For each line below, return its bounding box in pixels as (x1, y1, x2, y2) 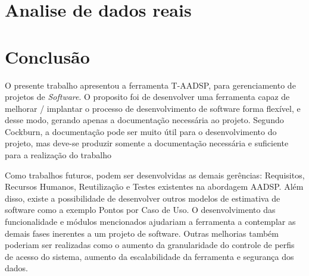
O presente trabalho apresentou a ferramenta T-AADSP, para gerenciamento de (5, 79, 296, 91)
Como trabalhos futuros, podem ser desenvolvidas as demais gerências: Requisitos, (5, 168, 305, 181)
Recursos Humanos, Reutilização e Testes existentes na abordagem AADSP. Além (5, 180, 304, 193)
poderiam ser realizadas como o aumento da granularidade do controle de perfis (5, 239, 295, 251)
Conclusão (5, 44, 90, 68)
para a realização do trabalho (5, 149, 112, 161)
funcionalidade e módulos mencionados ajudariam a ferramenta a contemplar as (5, 215, 296, 228)
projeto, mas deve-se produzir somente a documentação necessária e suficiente (5, 137, 289, 149)
